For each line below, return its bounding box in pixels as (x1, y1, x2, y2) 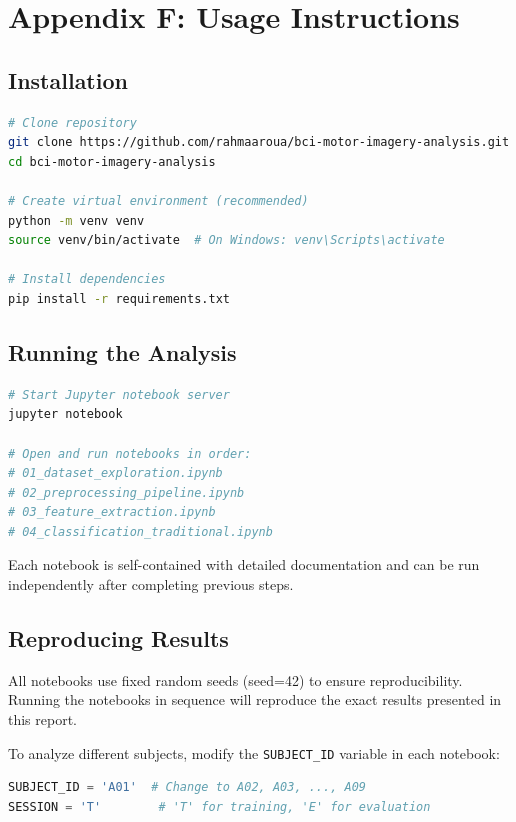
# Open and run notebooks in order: (8, 446, 252, 461)
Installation (8, 64, 128, 95)
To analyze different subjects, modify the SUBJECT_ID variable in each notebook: (8, 742, 500, 763)
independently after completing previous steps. (8, 574, 294, 595)
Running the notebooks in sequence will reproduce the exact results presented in (8, 689, 502, 710)
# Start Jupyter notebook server (8, 387, 230, 402)
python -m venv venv (8, 213, 145, 228)
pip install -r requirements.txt (8, 291, 230, 306)
